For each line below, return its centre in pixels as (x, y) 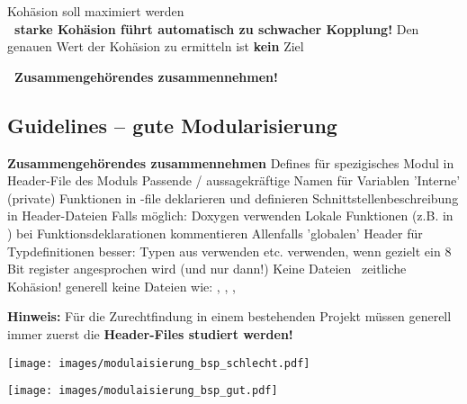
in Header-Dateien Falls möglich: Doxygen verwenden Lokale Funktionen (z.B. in (230, 215)
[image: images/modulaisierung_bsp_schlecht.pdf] (159, 363)
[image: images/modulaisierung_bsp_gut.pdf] (143, 391)
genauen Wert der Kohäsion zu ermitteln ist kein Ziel (156, 46)
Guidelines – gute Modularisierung (172, 125)
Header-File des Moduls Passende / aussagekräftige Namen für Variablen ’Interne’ (234, 180)
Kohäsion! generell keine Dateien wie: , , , (121, 286)
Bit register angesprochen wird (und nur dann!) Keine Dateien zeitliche (207, 269)
